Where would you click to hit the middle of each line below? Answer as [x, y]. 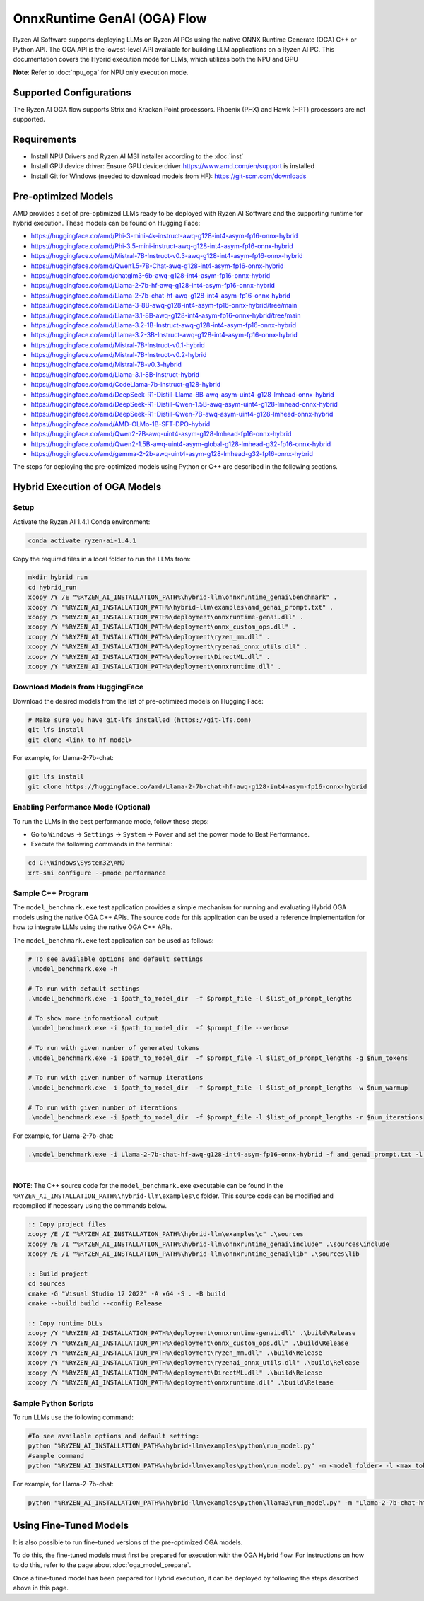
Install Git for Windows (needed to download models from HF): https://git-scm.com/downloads [169, 176]
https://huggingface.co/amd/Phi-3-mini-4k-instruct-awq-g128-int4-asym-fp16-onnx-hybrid [164, 236]
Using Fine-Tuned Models [71, 1525]
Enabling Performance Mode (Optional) [82, 808]
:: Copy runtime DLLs [65, 1323]
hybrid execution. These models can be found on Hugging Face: [107, 223]
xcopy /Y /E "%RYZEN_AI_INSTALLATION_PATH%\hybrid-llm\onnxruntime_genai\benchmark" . [183, 597]
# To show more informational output [93, 1018]
